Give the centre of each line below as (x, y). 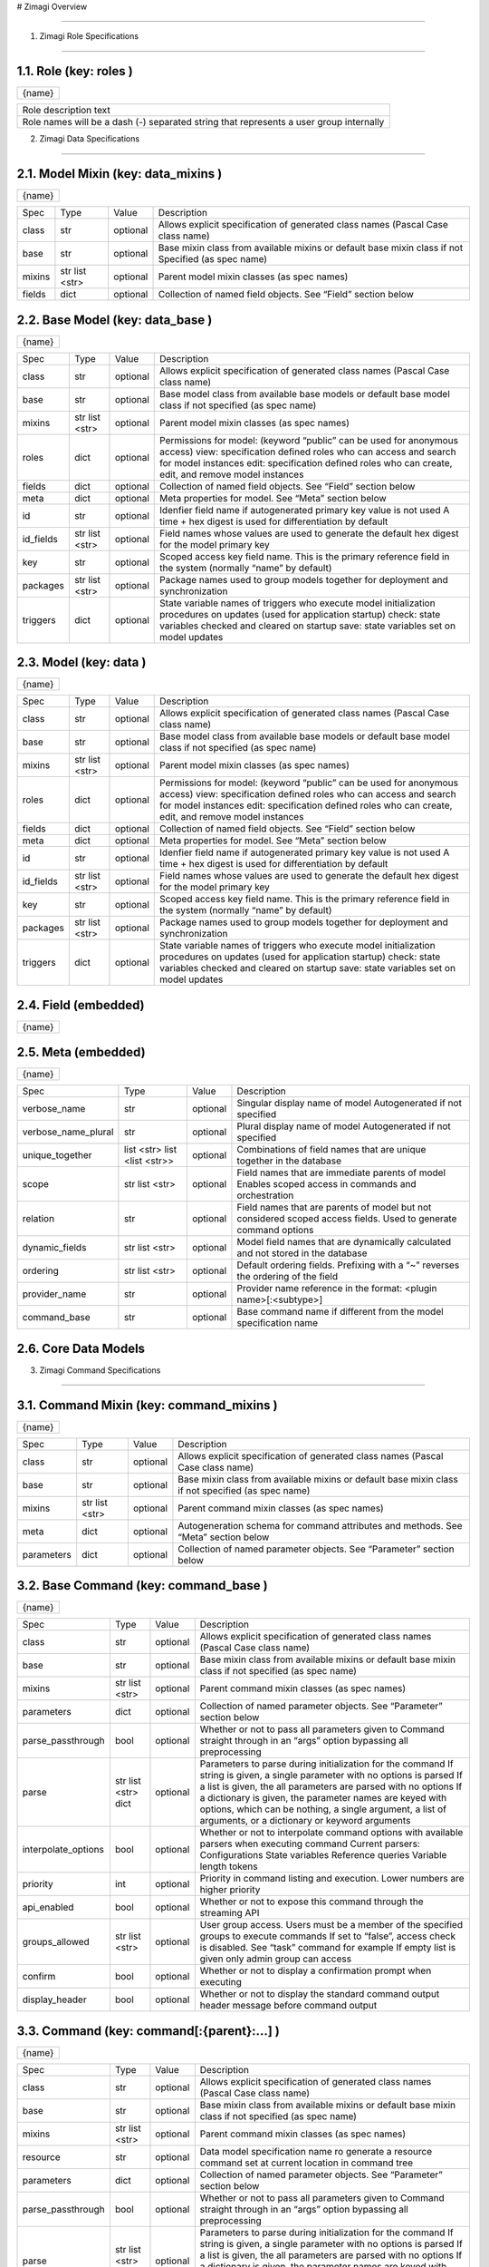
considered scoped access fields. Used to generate (347, 1219)
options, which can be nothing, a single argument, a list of (323, 1809)
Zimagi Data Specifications (90, 139)
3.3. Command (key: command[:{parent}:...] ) (148, 2031)
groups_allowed (56, 1942)
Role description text (66, 111)
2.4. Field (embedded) (81, 1005)
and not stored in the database (302, 1253)
